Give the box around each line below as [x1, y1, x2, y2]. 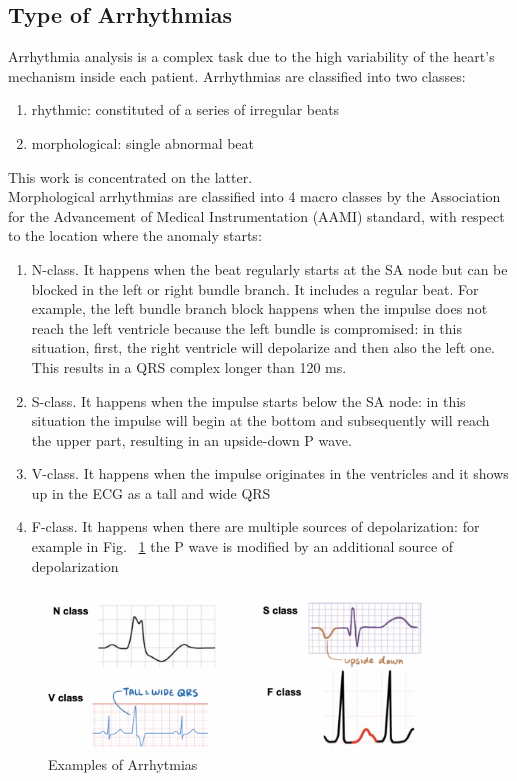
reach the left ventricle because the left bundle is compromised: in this [31, 317, 462, 338]
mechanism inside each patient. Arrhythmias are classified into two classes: [8, 65, 466, 86]
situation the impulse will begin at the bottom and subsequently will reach [31, 410, 490, 431]
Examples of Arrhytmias [48, 754, 198, 775]
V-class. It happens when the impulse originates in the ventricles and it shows [31, 463, 509, 484]
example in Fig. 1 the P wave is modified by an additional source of [31, 536, 454, 557]
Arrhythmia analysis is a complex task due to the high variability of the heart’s [8, 46, 495, 67]
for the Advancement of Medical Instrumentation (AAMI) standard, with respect [8, 205, 505, 226]
